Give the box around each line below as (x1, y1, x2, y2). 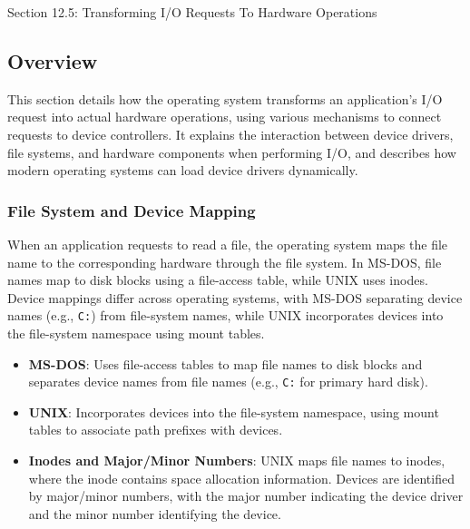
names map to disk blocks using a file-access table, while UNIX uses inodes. (7, 270, 428, 289)
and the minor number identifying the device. (28, 504, 281, 523)
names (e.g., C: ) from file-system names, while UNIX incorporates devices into (7, 306, 444, 325)
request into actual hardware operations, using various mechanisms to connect (7, 107, 442, 126)
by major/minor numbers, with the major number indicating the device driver (28, 486, 464, 505)
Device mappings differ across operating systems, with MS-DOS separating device (7, 288, 463, 307)
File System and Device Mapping (7, 199, 256, 221)
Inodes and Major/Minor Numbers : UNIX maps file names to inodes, (28, 451, 446, 470)
